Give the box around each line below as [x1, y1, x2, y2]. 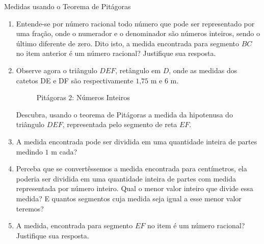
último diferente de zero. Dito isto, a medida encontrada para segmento [16, 38, 240, 48]
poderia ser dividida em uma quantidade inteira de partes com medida [16, 173, 236, 184]
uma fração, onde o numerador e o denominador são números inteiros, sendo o [16, 28, 260, 39]
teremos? [16, 203, 44, 213]
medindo [16, 146, 43, 157]
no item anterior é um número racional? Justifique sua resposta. [16, 48, 216, 58]
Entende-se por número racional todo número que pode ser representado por [16, 18, 255, 28]
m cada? [51, 146, 77, 157]
